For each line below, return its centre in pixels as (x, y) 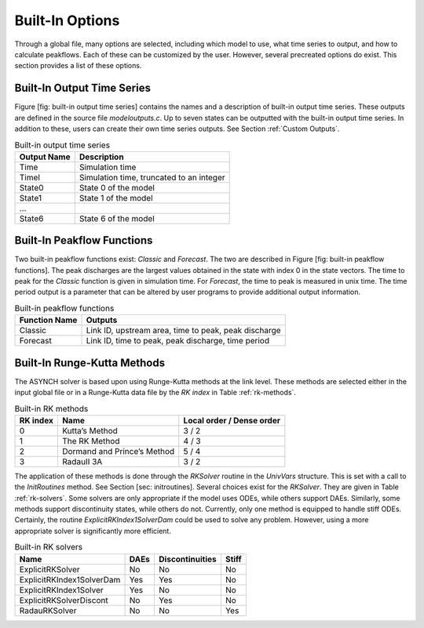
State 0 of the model (117, 187)
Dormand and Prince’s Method (118, 451)
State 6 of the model (117, 218)
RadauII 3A (82, 461)
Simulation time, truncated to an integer (152, 177)
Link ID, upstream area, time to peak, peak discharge (184, 331)
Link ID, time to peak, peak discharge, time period (178, 341)
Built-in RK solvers (49, 547)
